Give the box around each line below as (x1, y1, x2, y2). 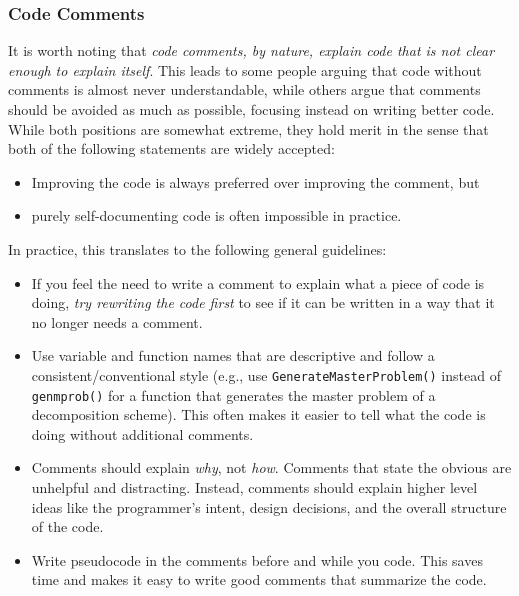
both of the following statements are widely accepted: (8, 138, 335, 159)
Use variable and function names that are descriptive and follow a (31, 345, 435, 366)
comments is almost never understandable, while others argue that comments (8, 79, 481, 100)
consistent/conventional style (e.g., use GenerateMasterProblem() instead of (31, 364, 501, 385)
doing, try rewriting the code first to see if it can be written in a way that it (31, 292, 495, 313)
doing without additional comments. (31, 423, 254, 444)
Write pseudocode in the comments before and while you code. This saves (31, 549, 483, 570)
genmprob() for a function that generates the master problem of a (31, 384, 436, 405)
